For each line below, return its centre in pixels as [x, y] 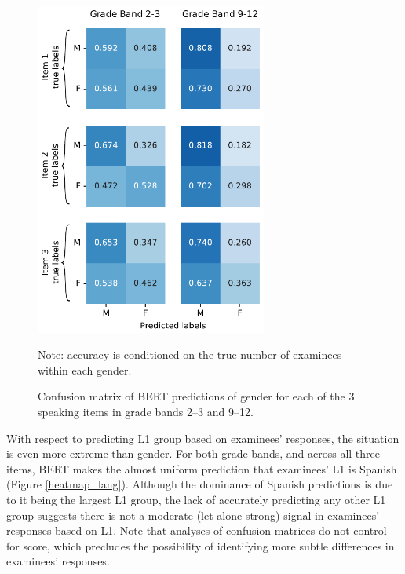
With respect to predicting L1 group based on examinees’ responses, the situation [203, 438]
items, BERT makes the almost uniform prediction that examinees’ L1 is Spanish [202, 468]
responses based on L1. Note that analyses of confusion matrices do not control [197, 530]
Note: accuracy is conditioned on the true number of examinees [190, 355]
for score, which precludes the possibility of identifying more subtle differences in [201, 545]
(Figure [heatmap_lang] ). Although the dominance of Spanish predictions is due [200, 484]
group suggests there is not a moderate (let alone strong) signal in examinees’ [193, 515]
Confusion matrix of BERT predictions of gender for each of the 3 [196, 396]
